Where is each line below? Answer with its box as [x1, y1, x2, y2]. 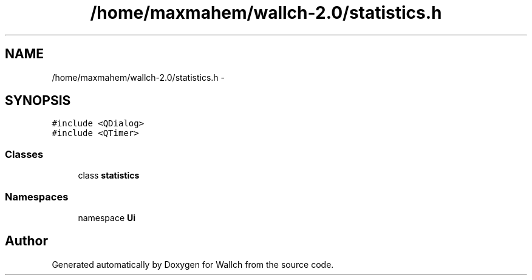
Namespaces [5, 190, 69, 203]
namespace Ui [78, 212, 136, 223]
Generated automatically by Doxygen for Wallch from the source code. [52, 259, 334, 270]
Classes [5, 148, 44, 160]
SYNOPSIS [5, 93, 71, 109]
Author [5, 233, 48, 249]
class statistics [78, 170, 140, 181]
